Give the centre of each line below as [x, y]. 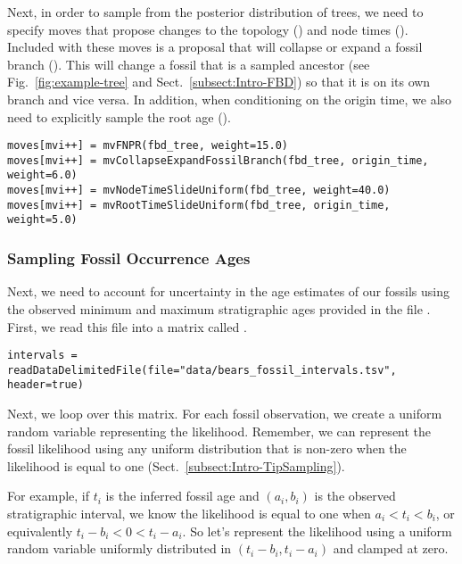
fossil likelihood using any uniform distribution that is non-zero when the [207, 448]
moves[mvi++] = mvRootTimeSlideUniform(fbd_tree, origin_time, [199, 205]
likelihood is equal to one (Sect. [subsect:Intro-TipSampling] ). [176, 465]
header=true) [45, 385]
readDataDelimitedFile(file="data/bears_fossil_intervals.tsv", [202, 370]
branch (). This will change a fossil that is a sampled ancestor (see [189, 64]
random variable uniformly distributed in [120, 548]
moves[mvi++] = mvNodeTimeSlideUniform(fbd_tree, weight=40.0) [199, 191]
